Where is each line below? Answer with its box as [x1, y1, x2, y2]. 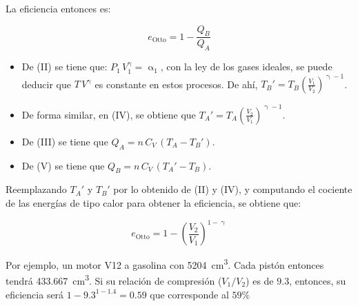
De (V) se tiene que [21, 158, 105, 172]
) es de [246, 274, 274, 287]
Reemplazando [6, 182, 67, 196]
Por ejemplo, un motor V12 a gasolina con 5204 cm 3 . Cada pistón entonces [6, 256, 324, 272]
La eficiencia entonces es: [6, 1, 111, 15]
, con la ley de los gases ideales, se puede [160, 59, 332, 74]
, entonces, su [289, 274, 346, 287]
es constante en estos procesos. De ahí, [95, 76, 258, 91]
